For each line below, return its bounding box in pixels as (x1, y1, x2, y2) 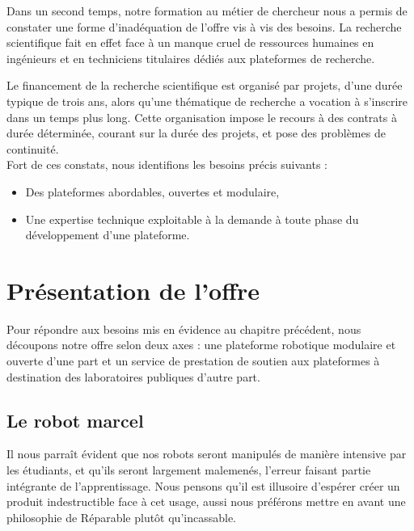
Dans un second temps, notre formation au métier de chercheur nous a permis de (6, 2, 408, 19)
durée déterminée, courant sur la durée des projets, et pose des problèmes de (6, 124, 386, 141)
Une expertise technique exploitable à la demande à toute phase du (25, 210, 359, 227)
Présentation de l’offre (6, 273, 260, 306)
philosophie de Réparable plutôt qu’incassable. (6, 508, 237, 525)
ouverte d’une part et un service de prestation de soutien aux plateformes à (6, 352, 380, 369)
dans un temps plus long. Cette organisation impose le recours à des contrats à (6, 108, 397, 125)
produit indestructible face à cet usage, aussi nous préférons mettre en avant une (6, 493, 406, 510)
